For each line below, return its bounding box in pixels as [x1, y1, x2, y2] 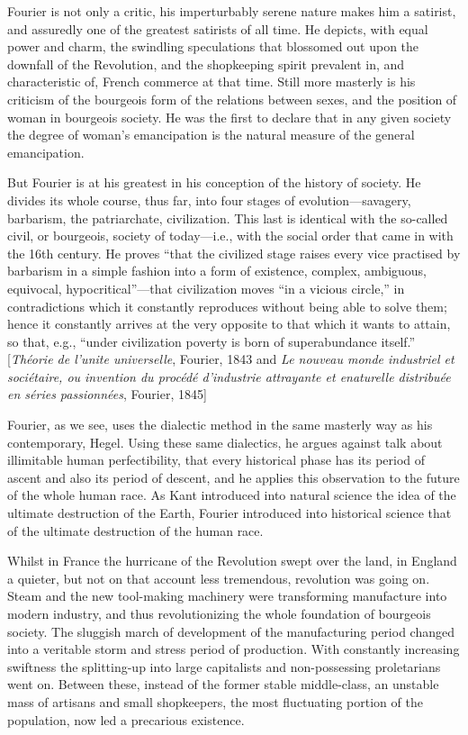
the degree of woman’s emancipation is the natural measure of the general [7, 125, 415, 144]
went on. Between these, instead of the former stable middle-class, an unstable [7, 675, 439, 694]
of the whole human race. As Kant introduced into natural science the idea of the [7, 485, 456, 504]
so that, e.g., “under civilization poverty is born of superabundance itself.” [7, 331, 416, 350]
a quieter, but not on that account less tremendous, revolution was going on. [7, 568, 430, 587]
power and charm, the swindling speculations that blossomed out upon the [7, 37, 419, 56]
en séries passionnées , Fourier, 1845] [7, 385, 207, 404]
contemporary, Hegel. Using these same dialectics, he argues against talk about [7, 432, 443, 451]
